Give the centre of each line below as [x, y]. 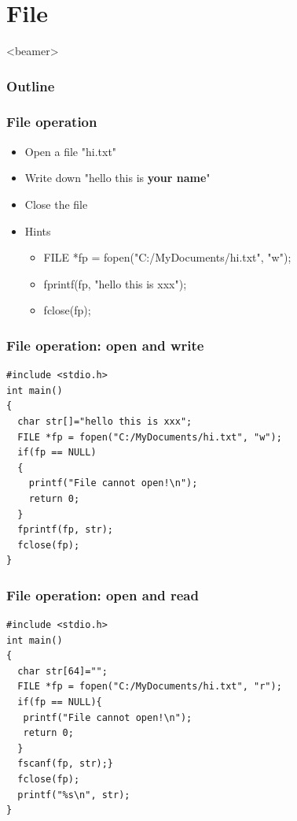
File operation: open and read [103, 594]
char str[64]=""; [62, 671]
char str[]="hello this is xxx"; [105, 421]
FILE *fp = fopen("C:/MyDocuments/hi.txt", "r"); [150, 687]
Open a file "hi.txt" [71, 151]
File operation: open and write [105, 345]
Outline [31, 85]
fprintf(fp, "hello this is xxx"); [115, 283]
